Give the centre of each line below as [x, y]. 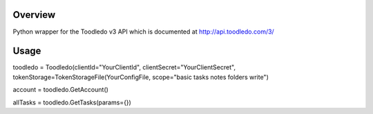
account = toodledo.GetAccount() [60, 90]
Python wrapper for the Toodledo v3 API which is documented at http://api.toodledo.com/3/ [143, 32]
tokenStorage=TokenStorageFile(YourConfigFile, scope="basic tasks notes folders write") [141, 77]
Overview [34, 15]
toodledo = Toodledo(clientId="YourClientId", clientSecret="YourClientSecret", [124, 67]
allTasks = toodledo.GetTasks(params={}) [72, 102]
